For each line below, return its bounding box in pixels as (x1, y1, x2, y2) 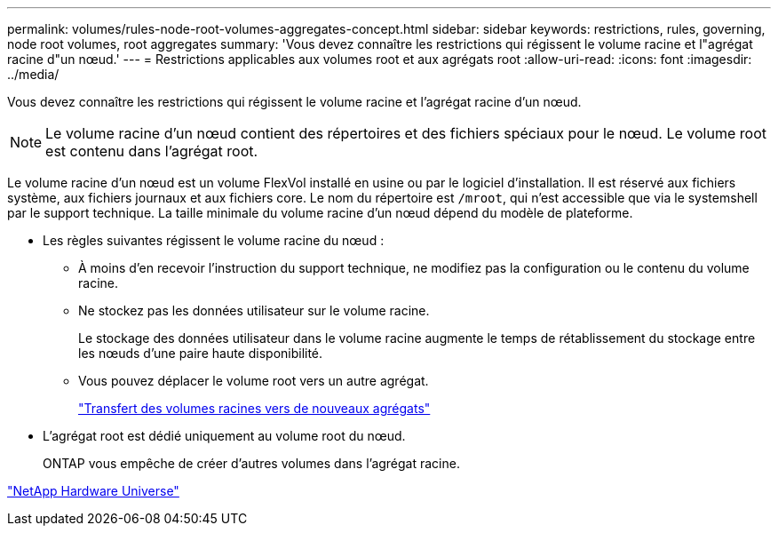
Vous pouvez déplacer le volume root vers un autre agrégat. (78, 373, 429, 388)
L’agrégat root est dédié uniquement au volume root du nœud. (43, 428, 406, 443)
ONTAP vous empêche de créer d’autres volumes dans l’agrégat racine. (43, 456, 460, 471)
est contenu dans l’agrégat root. (45, 142, 258, 160)
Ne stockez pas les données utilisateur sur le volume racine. (78, 303, 430, 318)
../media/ (7, 67, 60, 82)
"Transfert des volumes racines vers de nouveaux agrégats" (78, 401, 431, 416)
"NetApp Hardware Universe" (7, 483, 179, 498)
